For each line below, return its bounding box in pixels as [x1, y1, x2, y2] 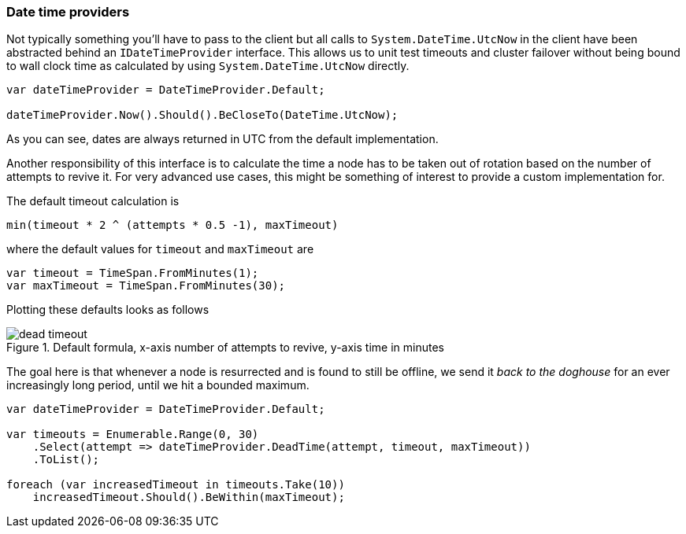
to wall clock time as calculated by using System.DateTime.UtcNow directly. [6, 59, 410, 73]
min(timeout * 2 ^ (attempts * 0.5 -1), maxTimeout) [6, 219, 339, 232]
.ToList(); [32, 453, 100, 466]
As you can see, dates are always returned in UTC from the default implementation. [6, 132, 439, 146]
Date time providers [6, 4, 130, 20]
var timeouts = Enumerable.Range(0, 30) [6, 428, 259, 441]
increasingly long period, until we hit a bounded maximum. [6, 378, 310, 392]
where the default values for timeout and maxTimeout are [6, 242, 314, 256]
